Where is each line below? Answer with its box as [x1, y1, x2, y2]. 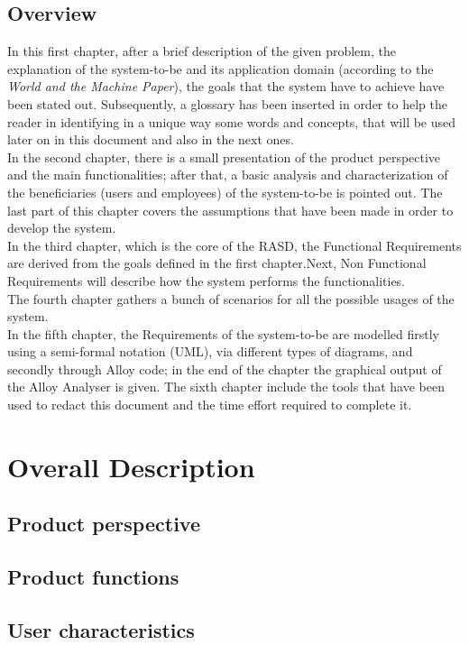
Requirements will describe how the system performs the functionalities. [7, 271, 406, 290]
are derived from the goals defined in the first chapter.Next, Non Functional [7, 253, 427, 272]
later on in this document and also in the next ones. [7, 130, 294, 149]
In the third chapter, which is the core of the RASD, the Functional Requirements [7, 235, 462, 254]
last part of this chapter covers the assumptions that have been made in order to [7, 200, 454, 219]
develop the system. [7, 218, 116, 237]
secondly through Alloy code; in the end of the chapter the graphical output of [7, 359, 442, 378]
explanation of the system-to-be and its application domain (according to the [7, 59, 434, 78]
